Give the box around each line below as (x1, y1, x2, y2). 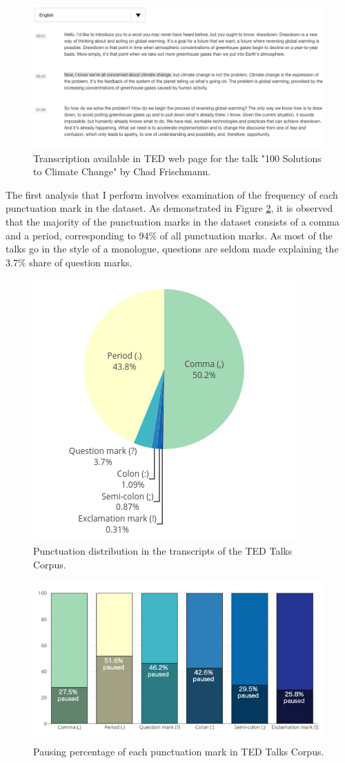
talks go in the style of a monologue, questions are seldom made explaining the (6, 241, 339, 256)
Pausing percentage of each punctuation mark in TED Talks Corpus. (33, 744, 324, 758)
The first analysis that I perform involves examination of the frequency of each (6, 187, 338, 201)
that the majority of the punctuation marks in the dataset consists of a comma (6, 215, 339, 228)
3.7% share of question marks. (6, 255, 132, 269)
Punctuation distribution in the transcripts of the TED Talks (33, 543, 293, 557)
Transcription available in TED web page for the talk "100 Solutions (33, 150, 322, 165)
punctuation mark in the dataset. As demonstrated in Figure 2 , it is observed (6, 201, 333, 215)
